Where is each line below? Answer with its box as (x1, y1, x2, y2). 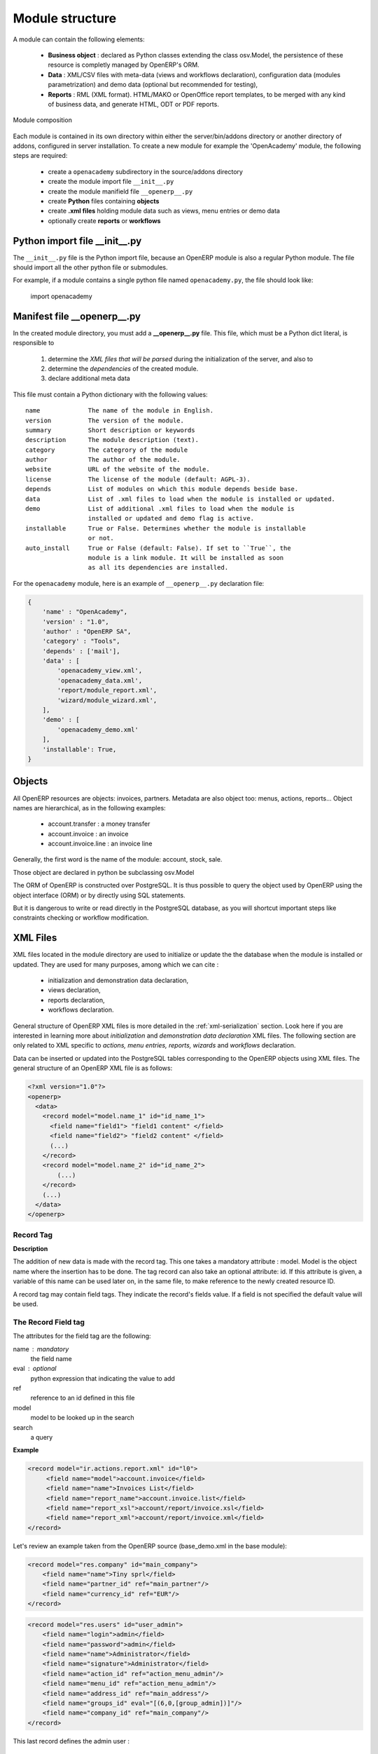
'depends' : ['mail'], (42, 647, 120, 655)
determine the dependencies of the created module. (48, 364, 199, 373)
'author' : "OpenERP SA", (42, 627, 132, 635)
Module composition (13, 116, 73, 124)
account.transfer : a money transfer (48, 819, 150, 828)
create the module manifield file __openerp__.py (48, 187, 193, 196)
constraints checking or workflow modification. (13, 913, 149, 922)
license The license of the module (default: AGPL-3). (25, 475, 251, 483)
